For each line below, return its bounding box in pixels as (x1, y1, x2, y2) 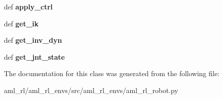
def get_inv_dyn (4, 35, 62, 45)
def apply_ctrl (4, 1, 53, 11)
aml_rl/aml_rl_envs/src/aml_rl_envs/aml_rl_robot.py (4, 85, 178, 95)
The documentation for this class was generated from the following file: (4, 68, 220, 79)
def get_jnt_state (4, 51, 65, 62)
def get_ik (4, 18, 39, 28)
